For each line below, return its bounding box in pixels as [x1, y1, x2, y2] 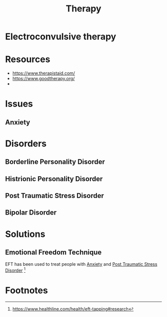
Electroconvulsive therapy [5, 31, 116, 42]
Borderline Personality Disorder [5, 158, 105, 166]
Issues [5, 98, 33, 109]
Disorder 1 [5, 267, 26, 274]
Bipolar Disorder [5, 209, 57, 217]
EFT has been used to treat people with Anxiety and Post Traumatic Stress [5, 261, 158, 267]
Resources [5, 54, 51, 65]
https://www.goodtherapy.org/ [12, 76, 75, 82]
